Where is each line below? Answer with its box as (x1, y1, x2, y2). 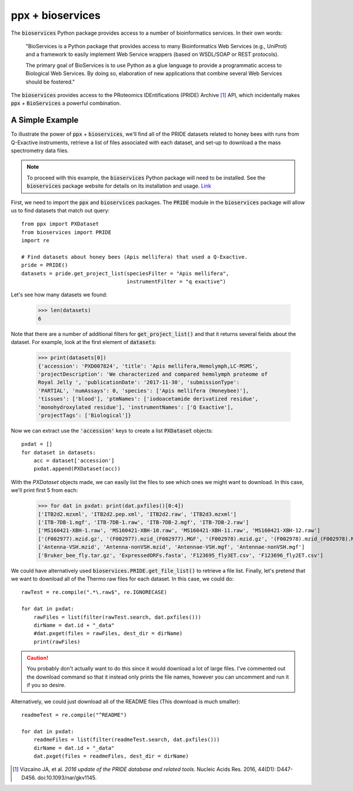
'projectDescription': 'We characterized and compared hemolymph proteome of (38, 371, 268, 378)
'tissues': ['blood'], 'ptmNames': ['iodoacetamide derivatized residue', (38, 396, 259, 402)
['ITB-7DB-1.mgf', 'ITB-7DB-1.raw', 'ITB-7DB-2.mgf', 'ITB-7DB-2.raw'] (38, 519, 249, 526)
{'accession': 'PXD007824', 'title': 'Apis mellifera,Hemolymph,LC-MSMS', (38, 362, 259, 369)
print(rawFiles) (33, 638, 81, 645)
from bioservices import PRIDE (21, 229, 112, 235)
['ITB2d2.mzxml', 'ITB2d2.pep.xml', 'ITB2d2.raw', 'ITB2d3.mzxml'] (38, 510, 237, 518)
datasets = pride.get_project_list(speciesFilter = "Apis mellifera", (21, 270, 229, 276)
